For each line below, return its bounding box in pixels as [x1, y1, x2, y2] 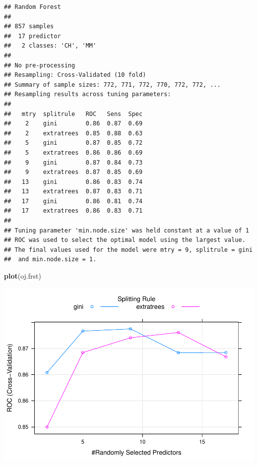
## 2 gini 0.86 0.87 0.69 [4, 120, 143, 127]
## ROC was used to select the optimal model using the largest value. [4, 236, 246, 244]
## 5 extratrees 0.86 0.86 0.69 [4, 149, 143, 156]
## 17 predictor [4, 32, 61, 40]
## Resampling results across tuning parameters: [4, 91, 171, 98]
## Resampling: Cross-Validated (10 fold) [4, 71, 146, 79]
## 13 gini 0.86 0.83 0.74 [4, 178, 143, 185]
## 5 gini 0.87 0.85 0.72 [4, 139, 143, 147]
